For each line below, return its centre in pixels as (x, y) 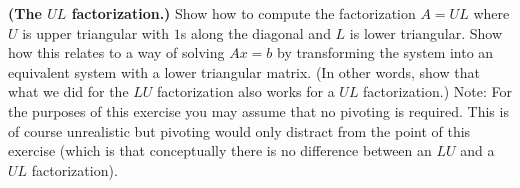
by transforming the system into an (385, 52)
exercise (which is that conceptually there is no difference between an (220, 150)
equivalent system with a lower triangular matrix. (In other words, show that (244, 71)
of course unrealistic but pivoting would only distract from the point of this (239, 130)
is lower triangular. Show (426, 32)
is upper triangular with (96, 32)
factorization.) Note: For (437, 91)
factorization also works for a (246, 91)
